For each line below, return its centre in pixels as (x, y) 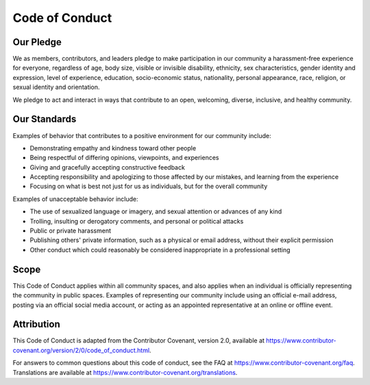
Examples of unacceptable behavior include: (75, 199)
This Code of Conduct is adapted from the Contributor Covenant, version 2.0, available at (139, 341)
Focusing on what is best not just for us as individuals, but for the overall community (149, 186)
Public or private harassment (71, 231)
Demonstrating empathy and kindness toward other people (113, 148)
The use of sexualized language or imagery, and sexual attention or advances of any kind (156, 211)
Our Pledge (37, 42)
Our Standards (45, 119)
